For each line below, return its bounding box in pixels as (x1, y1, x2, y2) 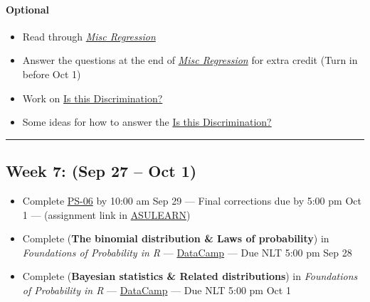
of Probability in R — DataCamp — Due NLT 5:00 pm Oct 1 (22, 282, 291, 297)
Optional (6, 1, 50, 16)
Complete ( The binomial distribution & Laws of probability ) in (22, 231, 329, 246)
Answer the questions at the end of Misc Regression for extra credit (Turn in (22, 53, 358, 68)
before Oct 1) (22, 66, 81, 81)
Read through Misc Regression (22, 28, 156, 43)
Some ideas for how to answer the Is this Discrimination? (22, 114, 272, 129)
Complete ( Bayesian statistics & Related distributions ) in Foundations (22, 269, 358, 284)
